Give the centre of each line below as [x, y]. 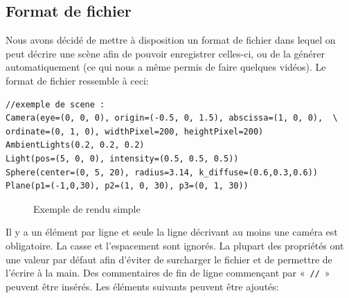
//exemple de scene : [55, 104]
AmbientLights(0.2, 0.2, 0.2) [75, 145]
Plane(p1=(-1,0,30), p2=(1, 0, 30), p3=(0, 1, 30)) [127, 186]
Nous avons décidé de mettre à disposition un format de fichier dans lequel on [171, 40]
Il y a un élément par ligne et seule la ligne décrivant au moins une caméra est [172, 232]
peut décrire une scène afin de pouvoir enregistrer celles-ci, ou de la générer [165, 53]
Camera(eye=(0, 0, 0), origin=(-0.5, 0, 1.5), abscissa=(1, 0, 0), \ [172, 118]
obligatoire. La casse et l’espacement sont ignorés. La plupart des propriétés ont [175, 245]
